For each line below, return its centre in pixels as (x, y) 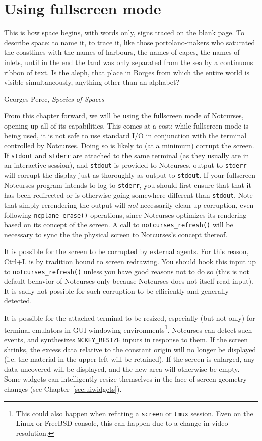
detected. (18, 301)
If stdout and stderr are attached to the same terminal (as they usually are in (127, 155)
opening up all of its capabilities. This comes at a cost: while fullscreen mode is (126, 125)
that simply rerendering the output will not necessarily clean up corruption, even (129, 204)
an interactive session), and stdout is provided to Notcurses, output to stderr (125, 165)
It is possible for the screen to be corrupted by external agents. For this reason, (126, 251)
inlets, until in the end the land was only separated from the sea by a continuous (129, 62)
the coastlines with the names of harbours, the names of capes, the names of (122, 52)
